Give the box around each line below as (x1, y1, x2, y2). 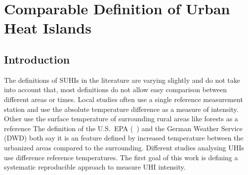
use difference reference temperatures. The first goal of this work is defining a (4, 152, 238, 162)
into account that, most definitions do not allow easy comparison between (4, 84, 227, 95)
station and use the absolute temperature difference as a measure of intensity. (4, 104, 239, 114)
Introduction (4, 51, 70, 67)
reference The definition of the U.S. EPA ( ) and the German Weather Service (4, 123, 243, 133)
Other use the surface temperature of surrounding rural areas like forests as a (4, 113, 238, 124)
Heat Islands (4, 18, 91, 38)
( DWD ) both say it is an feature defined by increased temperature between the (4, 133, 244, 143)
